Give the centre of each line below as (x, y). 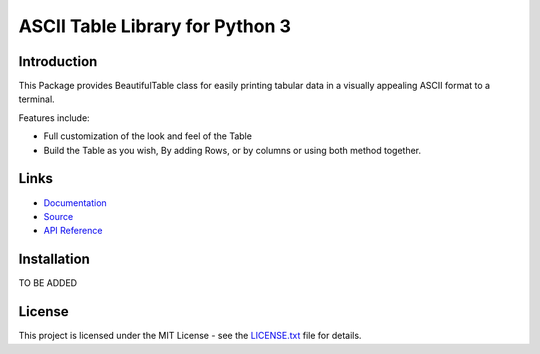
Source (58, 216)
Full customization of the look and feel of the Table (147, 136)
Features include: (54, 117)
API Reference (73, 231)
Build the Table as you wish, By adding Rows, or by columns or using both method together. (232, 150)
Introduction (58, 61)
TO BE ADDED (48, 283)
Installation (54, 259)
